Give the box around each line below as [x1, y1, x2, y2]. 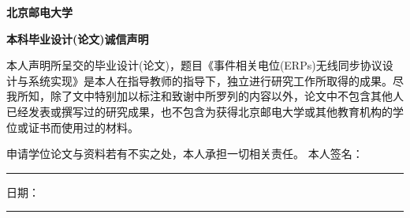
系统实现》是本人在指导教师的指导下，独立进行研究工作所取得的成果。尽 [28, 72, 404, 88]
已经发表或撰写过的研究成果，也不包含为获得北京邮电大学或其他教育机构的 [6, 103, 393, 119]
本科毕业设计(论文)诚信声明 [6, 30, 149, 47]
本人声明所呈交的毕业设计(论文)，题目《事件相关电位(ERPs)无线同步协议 [6, 57, 382, 73]
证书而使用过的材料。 [28, 118, 139, 135]
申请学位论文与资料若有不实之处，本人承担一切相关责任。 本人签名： [6, 145, 363, 162]
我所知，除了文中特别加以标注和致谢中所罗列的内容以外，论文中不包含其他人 [6, 88, 404, 104]
